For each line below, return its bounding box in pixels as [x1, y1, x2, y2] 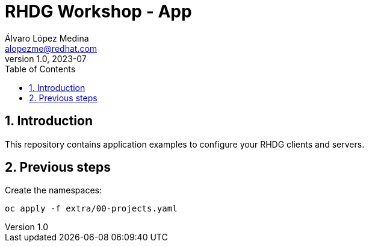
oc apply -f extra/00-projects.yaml [5, 204, 178, 214]
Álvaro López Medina [5, 33, 89, 43]
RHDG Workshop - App [5, 1, 192, 22]
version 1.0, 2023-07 [5, 53, 87, 64]
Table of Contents [5, 63, 76, 74]
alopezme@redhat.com [5, 43, 98, 54]
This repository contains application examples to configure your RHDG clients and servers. [5, 139, 365, 149]
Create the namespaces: [5, 185, 102, 196]
